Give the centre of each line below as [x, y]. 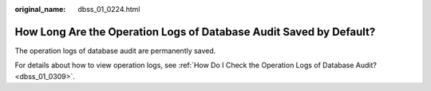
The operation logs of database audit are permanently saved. [115, 51]
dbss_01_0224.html [109, 9]
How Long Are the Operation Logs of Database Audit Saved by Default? [195, 32]
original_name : [40, 9]
